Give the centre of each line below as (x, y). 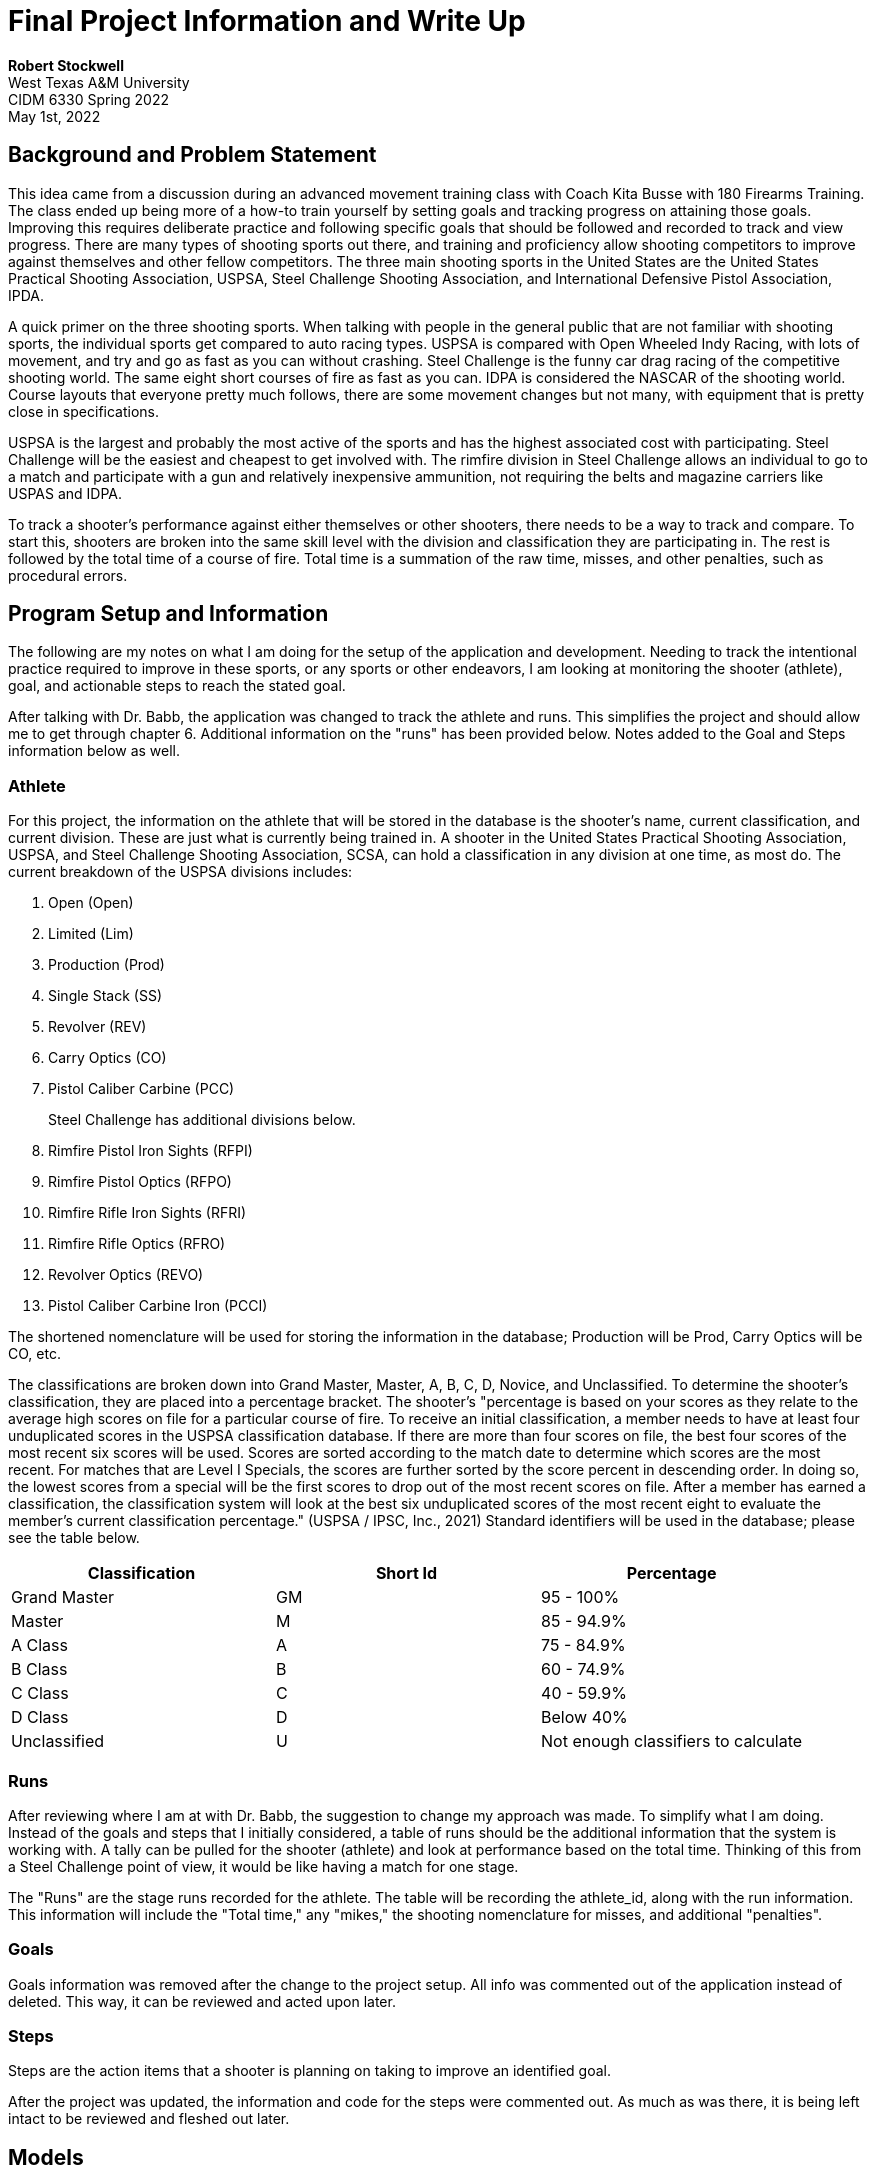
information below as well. (94, 751)
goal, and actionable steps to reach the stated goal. (177, 686)
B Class (39, 1669)
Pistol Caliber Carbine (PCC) (141, 1089)
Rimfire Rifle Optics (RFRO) (137, 1244)
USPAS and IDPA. (65, 493)
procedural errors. (68, 575)
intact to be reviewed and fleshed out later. (149, 2119)
